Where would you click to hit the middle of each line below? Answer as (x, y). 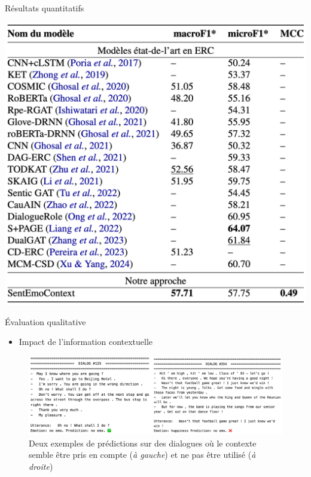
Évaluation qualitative (45, 321)
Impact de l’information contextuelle (86, 342)
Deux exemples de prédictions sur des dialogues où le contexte (143, 443)
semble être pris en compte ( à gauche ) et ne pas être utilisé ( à (142, 455)
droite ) (41, 466)
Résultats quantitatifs (45, 8)
